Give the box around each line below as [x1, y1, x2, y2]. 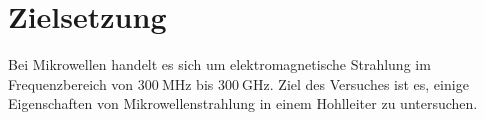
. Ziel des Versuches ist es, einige [269, 73, 469, 94]
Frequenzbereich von [8, 73, 134, 94]
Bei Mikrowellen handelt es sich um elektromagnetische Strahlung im [8, 54, 431, 75]
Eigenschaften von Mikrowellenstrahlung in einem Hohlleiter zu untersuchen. [8, 93, 478, 114]
